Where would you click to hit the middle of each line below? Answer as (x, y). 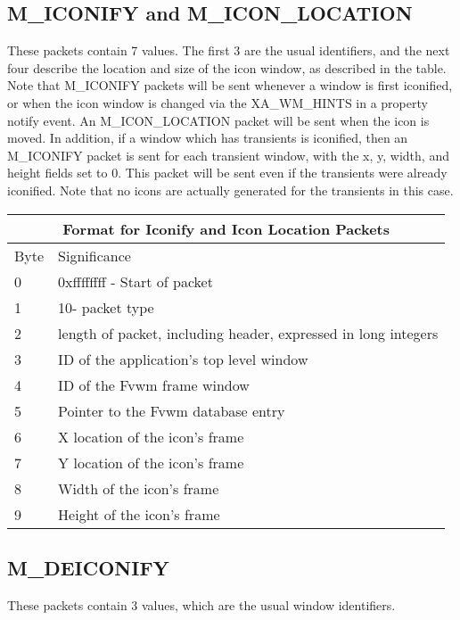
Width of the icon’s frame (139, 488)
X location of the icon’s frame (151, 436)
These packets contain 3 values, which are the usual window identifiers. (201, 604)
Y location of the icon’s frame (151, 462)
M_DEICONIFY (88, 567)
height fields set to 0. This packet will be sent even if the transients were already (227, 173)
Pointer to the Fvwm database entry (172, 410)
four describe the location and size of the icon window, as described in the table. (227, 67)
